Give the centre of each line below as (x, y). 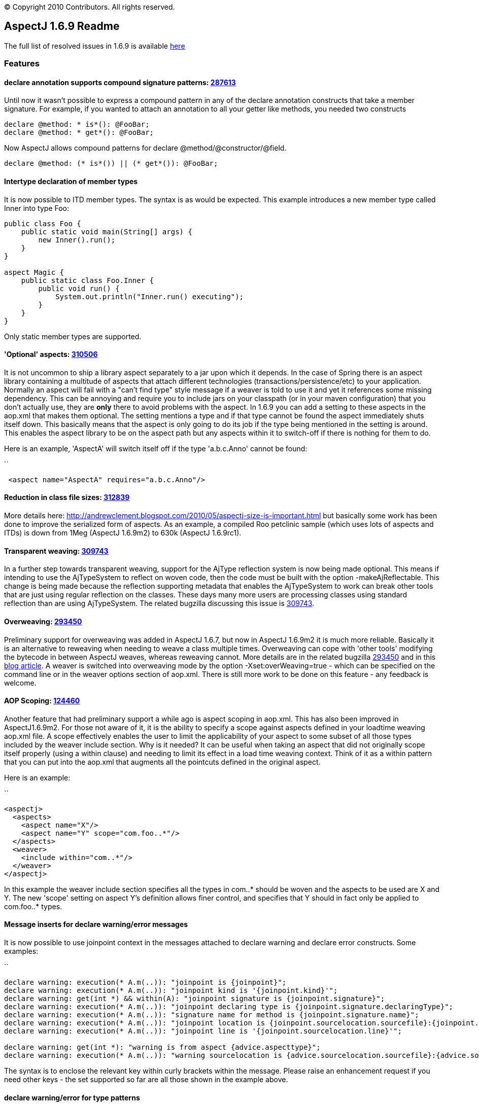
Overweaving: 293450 (43, 621)
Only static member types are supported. (73, 336)
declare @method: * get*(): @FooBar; (79, 133)
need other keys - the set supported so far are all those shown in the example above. (146, 1079)
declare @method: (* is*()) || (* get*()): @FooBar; (111, 164)
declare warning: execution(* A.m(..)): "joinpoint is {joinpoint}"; (145, 982)
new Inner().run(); (77, 240)
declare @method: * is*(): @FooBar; (77, 124)
